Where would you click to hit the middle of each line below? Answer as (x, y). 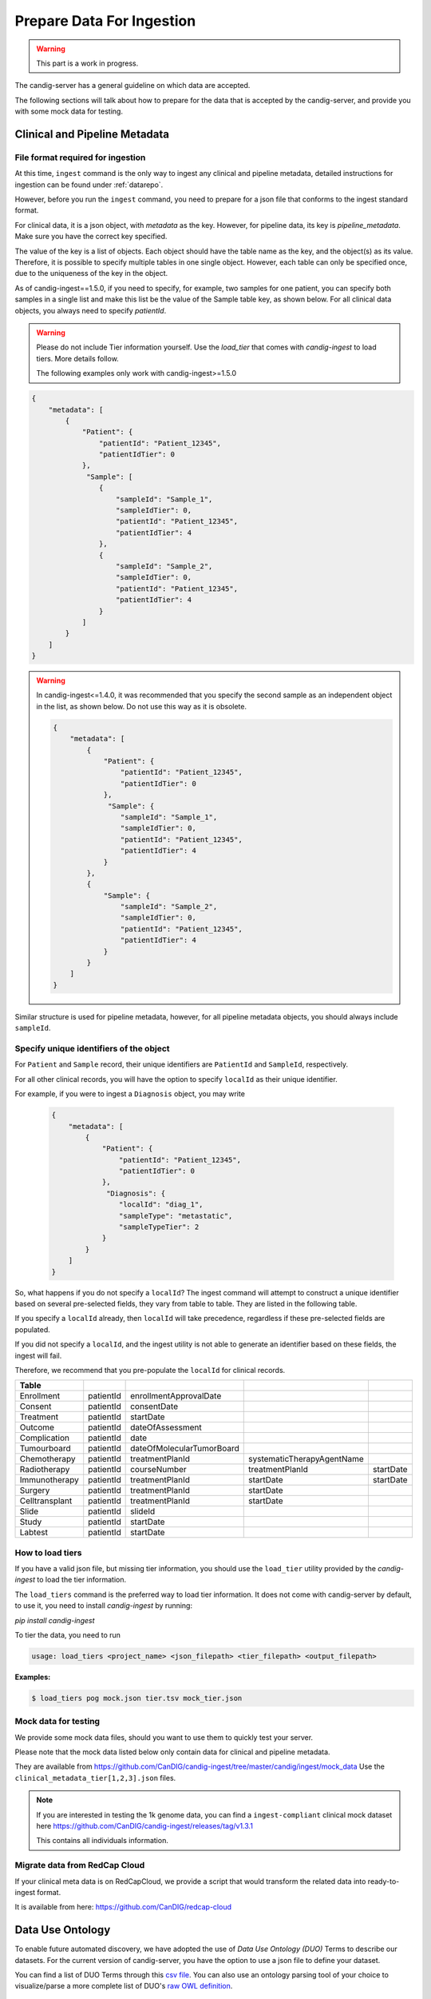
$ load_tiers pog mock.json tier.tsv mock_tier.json (137, 1698)
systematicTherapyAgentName (306, 1459)
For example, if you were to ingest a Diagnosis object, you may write (130, 1094)
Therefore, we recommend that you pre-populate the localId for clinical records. (150, 1370)
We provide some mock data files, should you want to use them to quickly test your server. (164, 1737)
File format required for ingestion (80, 158)
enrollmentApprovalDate (176, 1396)
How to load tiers (48, 1553)
